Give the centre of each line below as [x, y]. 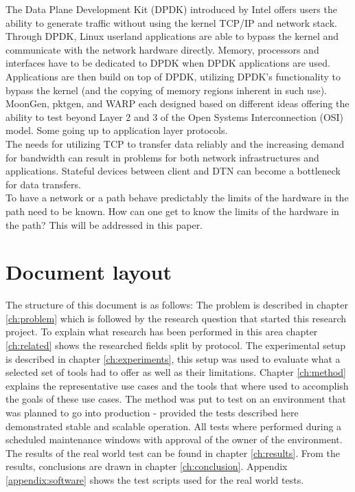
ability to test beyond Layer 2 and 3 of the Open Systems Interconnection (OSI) [175, 116]
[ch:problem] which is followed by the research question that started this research [176, 318]
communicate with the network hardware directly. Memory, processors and [162, 49]
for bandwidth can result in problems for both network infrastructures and [162, 157]
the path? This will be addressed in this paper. [104, 224]
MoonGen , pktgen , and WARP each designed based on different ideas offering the [177, 103]
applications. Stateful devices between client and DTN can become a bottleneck [173, 171]
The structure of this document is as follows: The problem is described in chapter [177, 305]
